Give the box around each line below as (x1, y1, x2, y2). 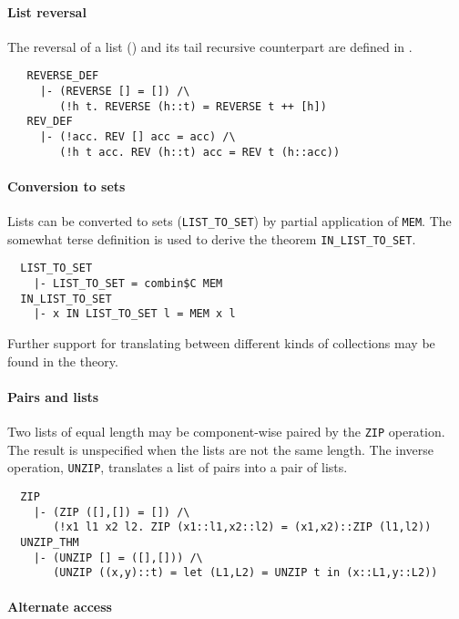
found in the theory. (7, 351, 118, 370)
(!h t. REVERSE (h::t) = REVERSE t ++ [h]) (59, 99, 327, 113)
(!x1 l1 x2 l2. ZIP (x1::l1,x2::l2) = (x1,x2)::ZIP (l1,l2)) (53, 521, 432, 534)
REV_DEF (26, 115, 73, 129)
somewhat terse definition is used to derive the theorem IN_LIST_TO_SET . (7, 229, 416, 248)
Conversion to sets (7, 176, 126, 195)
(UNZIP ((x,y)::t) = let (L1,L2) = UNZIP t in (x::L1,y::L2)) (53, 566, 438, 580)
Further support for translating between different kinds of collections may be (7, 334, 435, 353)
